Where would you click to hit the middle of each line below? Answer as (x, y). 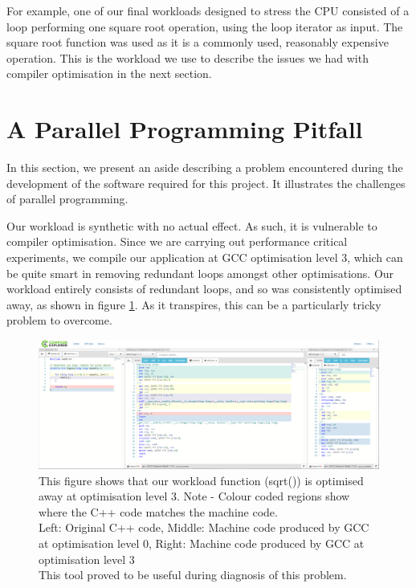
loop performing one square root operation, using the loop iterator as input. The (205, 26)
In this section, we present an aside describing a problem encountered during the (205, 167)
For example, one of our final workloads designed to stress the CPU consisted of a (208, 10)
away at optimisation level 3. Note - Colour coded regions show (194, 496)
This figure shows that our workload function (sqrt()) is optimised (201, 480)
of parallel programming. (67, 199)
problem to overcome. (59, 320)
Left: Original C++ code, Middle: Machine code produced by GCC (204, 527)
